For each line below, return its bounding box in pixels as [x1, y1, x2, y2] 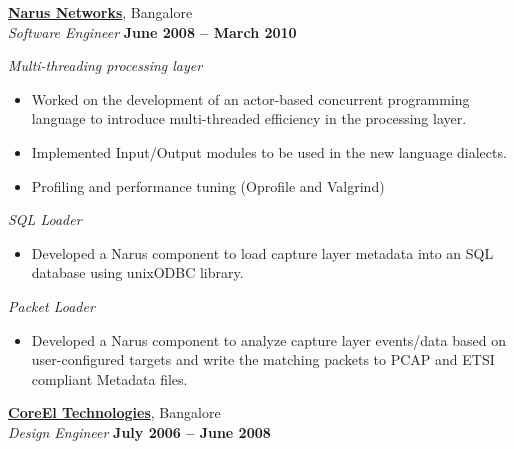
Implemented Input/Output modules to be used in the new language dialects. [31, 141, 507, 162]
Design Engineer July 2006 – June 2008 [8, 421, 271, 442]
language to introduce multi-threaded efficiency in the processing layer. [31, 108, 467, 129]
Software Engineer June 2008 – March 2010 [8, 21, 297, 42]
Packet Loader [8, 295, 95, 316]
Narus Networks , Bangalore [8, 2, 193, 22]
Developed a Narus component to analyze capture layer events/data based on [31, 329, 506, 350]
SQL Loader [8, 209, 82, 230]
